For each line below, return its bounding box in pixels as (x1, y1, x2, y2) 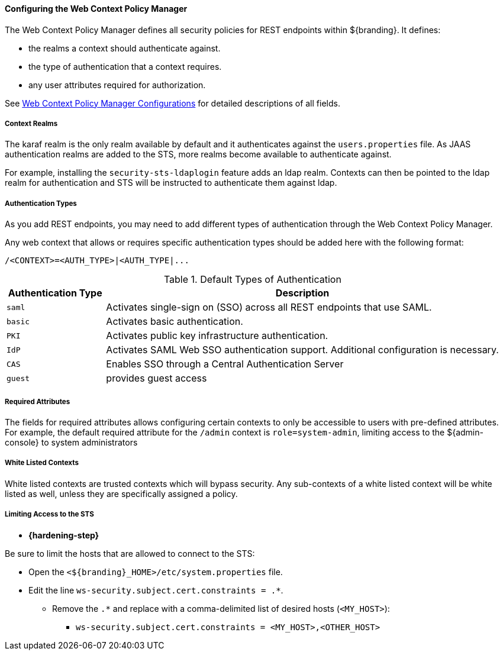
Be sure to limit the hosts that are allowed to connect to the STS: (5, 548, 255, 559)
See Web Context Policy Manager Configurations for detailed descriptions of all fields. (5, 98, 340, 108)
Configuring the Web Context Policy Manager (5, 4, 188, 14)
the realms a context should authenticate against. (28, 43, 221, 53)
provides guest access (106, 372, 207, 385)
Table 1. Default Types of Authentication (163, 273, 341, 286)
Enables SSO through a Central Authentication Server (106, 358, 344, 370)
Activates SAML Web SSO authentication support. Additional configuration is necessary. (106, 344, 499, 356)
